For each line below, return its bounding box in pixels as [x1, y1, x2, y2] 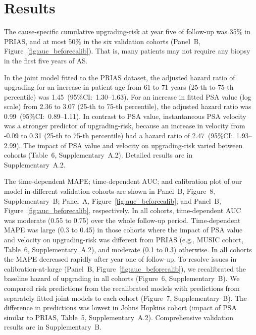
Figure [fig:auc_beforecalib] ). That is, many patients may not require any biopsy [4, 46, 251, 56]
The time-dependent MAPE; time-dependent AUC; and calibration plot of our [4, 176, 242, 186]
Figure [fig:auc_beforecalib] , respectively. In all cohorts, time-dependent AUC [4, 205, 241, 216]
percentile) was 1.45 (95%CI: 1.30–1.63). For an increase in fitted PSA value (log [4, 91, 252, 102]
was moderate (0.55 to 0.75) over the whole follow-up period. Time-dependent [4, 215, 241, 225]
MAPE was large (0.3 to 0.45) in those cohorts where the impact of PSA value [4, 224, 243, 235]
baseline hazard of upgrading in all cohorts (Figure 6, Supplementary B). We [4, 273, 240, 283]
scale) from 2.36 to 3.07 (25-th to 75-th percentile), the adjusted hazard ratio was [4, 101, 252, 112]
